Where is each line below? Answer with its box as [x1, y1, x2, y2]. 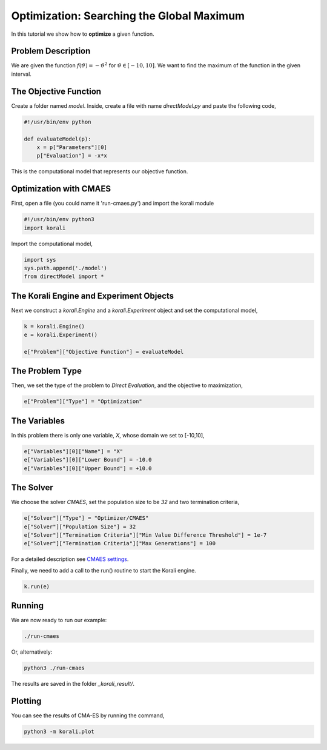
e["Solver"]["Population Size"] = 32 [24, 523, 136, 530]
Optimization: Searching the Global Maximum [11, 9, 245, 22]
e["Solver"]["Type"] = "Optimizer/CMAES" [24, 515, 149, 522]
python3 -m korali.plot [24, 728, 95, 735]
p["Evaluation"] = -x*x [36, 152, 107, 159]
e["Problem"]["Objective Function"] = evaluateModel [24, 348, 184, 355]
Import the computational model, [11, 240, 93, 247]
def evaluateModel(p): [24, 135, 91, 142]
